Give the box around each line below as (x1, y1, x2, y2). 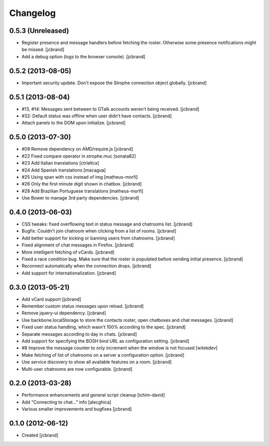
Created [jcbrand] (21, 432, 59, 439)
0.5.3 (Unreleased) (9, 26, 69, 35)
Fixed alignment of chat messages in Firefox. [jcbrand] (21, 242, 134, 248)
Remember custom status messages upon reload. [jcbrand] (21, 303, 144, 309)
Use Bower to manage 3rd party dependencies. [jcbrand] (21, 195, 139, 201)
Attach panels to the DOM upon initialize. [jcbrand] (21, 120, 126, 126)
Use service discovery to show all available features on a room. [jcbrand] (21, 359, 172, 365)
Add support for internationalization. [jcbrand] (21, 270, 117, 276)
